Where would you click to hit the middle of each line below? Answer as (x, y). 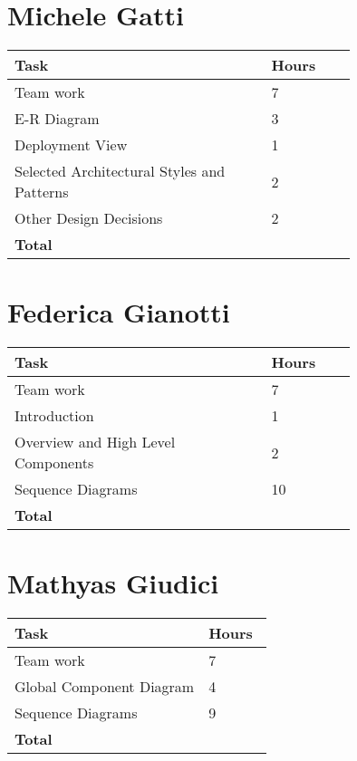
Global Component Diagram (105, 687)
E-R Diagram (57, 119)
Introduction (54, 416)
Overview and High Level (95, 442)
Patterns (42, 192)
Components (54, 463)
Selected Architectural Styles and (120, 171)
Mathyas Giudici (113, 583)
